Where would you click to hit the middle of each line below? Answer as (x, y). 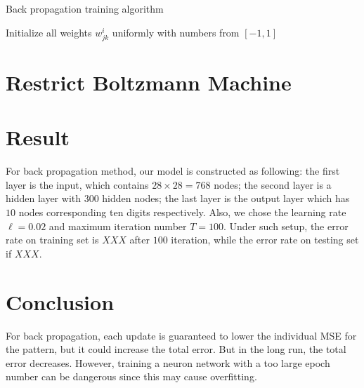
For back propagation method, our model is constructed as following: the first (173, 171)
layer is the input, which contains (77, 184)
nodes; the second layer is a (273, 184)
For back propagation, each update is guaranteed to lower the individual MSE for (181, 335)
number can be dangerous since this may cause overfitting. (131, 376)
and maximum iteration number (118, 226)
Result (38, 137)
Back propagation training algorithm (85, 8)
